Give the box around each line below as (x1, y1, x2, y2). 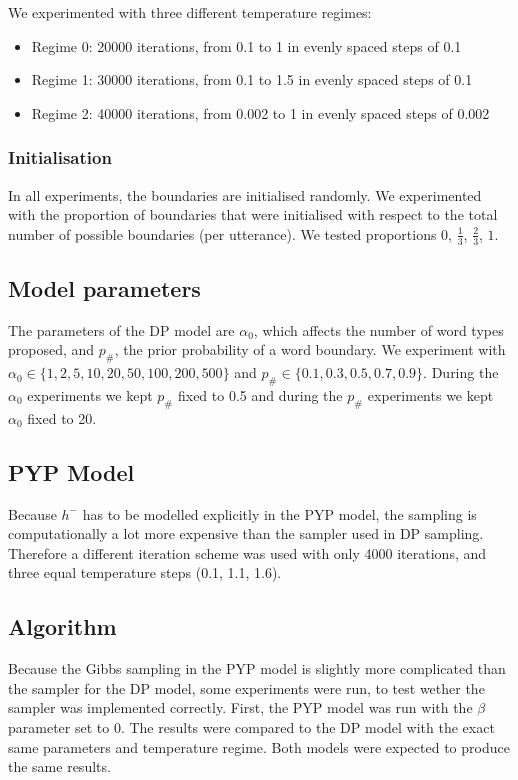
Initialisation (8, 145, 112, 170)
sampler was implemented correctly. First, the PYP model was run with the (8, 697, 473, 718)
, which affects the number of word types (253, 319, 504, 340)
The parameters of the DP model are (8, 319, 235, 340)
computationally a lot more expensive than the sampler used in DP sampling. (8, 523, 484, 544)
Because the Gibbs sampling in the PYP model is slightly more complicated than (8, 658, 506, 679)
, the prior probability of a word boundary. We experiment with (114, 339, 506, 360)
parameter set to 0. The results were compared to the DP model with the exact (8, 716, 495, 737)
